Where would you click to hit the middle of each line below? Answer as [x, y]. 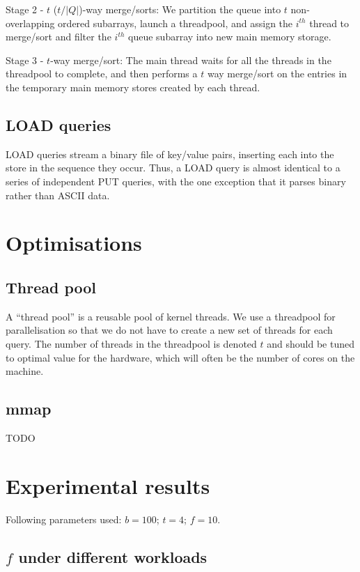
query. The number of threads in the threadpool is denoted [131, 343]
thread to [329, 23]
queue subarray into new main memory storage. [230, 37]
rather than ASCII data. [58, 195]
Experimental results [108, 485]
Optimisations [74, 243]
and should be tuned [311, 343]
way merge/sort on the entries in [277, 74]
